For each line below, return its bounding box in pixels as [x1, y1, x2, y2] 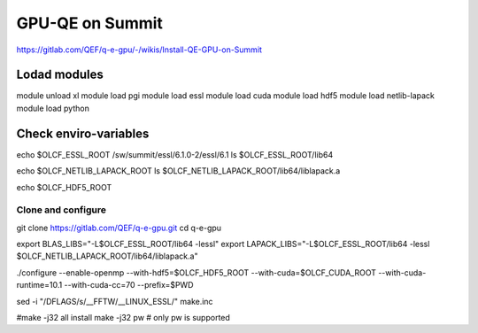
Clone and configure [16, 204, 106, 216]
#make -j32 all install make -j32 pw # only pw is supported [16, 313, 230, 323]
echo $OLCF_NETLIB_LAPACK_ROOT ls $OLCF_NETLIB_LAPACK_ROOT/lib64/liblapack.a [16, 166, 341, 176]
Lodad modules [16, 67, 104, 82]
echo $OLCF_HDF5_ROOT [16, 182, 112, 192]
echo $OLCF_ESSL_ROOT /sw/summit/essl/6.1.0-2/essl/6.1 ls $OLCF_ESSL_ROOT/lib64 [16, 149, 334, 159]
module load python [16, 103, 90, 113]
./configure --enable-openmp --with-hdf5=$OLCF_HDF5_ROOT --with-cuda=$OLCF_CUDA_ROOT [16, 267, 376, 278]
